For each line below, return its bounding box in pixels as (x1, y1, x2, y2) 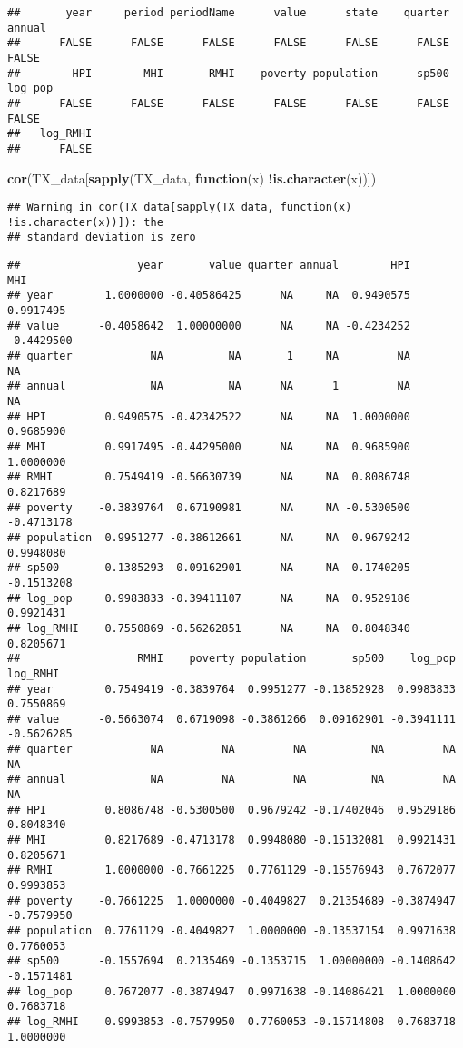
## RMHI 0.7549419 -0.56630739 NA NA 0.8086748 (7, 470, 410, 484)
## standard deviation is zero (7, 231, 196, 244)
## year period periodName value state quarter (7, 6, 449, 19)
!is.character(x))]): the (7, 215, 163, 229)
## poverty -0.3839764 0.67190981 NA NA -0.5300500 (7, 500, 410, 514)
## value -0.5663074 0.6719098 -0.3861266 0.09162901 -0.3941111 (7, 712, 456, 726)
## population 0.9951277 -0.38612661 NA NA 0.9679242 (7, 530, 410, 544)
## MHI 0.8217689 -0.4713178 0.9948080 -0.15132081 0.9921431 (7, 834, 456, 847)
